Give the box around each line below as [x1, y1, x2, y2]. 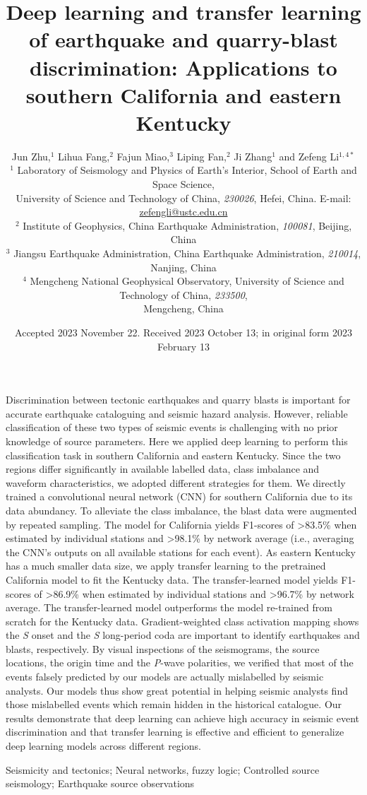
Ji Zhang [234, 148, 272, 163]
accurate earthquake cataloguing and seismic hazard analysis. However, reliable [6, 406, 348, 420]
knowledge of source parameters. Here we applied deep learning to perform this [6, 433, 348, 448]
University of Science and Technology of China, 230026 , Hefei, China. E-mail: [16, 190, 351, 205]
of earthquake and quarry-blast [29, 25, 338, 54]
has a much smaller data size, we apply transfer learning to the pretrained [6, 558, 326, 573]
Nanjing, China [150, 259, 217, 274]
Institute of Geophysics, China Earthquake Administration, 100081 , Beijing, [23, 218, 352, 232]
